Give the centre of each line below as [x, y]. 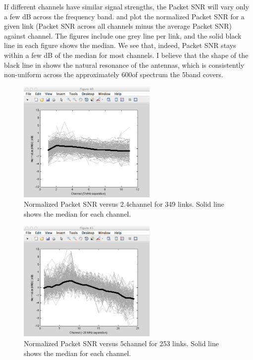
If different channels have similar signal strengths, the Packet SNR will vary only [126, 6]
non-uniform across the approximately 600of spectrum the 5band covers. [114, 74]
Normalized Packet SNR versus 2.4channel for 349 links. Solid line [124, 204]
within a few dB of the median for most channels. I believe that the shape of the [126, 55]
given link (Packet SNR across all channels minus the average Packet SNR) [118, 26]
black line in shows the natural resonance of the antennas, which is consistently [124, 65]
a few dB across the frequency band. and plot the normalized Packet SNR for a [124, 16]
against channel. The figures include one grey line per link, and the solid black [123, 35]
